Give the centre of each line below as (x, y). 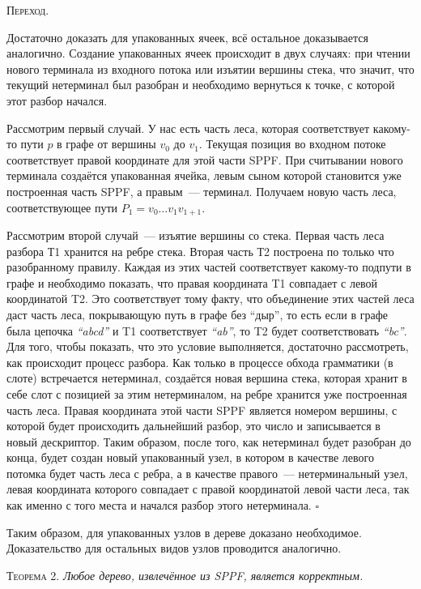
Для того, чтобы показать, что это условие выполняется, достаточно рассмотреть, (208, 346)
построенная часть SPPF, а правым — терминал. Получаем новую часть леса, (202, 191)
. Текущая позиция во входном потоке (292, 144)
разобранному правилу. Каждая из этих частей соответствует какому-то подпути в (209, 267)
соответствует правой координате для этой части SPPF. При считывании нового (205, 159)
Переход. (28, 10)
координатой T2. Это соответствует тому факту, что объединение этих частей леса (210, 299)
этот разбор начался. (57, 100)
